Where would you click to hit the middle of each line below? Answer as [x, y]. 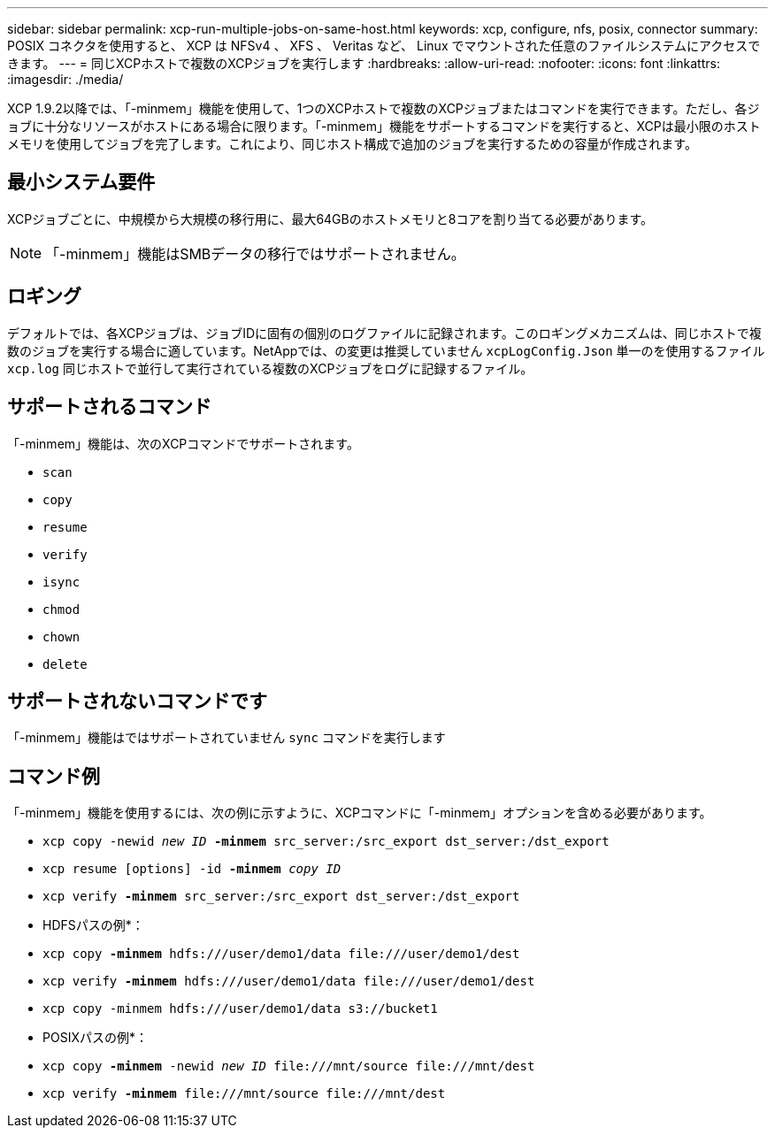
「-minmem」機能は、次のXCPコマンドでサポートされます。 [183, 443]
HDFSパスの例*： [93, 925]
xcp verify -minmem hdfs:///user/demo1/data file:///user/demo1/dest [289, 982]
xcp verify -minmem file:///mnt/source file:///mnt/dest [244, 1094]
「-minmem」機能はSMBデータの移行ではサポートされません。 [255, 253]
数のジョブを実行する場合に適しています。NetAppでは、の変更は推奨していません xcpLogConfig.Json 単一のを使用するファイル [386, 350]
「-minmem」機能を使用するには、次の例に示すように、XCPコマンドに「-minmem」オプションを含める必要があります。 [360, 813]
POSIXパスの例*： [95, 1038]
